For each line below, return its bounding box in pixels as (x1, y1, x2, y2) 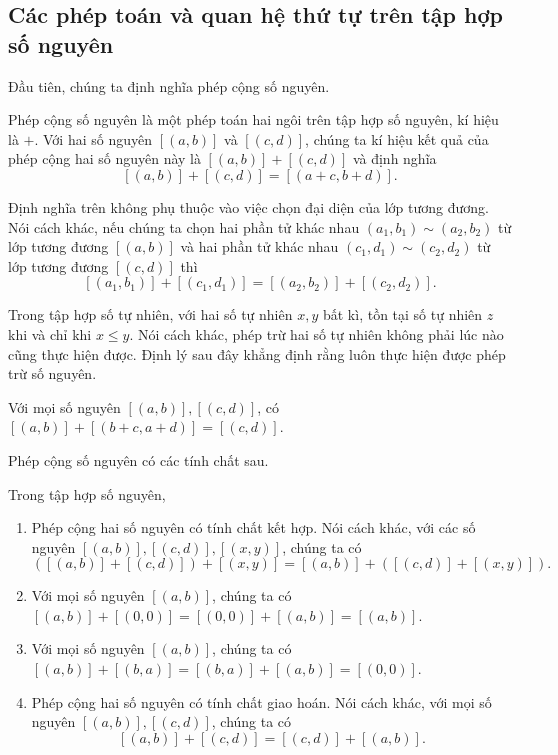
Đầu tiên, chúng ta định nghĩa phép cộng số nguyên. (8, 75, 330, 96)
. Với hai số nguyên (34, 128, 152, 149)
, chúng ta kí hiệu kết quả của (305, 128, 489, 149)
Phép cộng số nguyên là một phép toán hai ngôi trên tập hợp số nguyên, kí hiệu (8, 109, 499, 130)
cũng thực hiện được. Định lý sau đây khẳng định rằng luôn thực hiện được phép (8, 343, 506, 364)
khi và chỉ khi (8, 323, 92, 344)
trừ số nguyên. (8, 363, 97, 384)
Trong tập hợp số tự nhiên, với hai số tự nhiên (8, 304, 293, 325)
